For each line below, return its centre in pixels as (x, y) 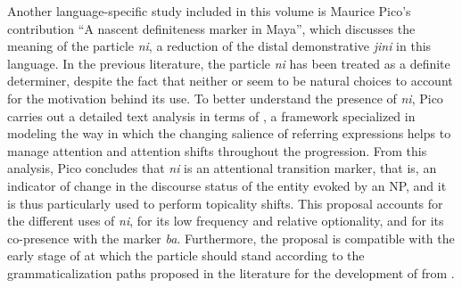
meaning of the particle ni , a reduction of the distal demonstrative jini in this (219, 46)
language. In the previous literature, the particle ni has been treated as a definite (229, 63)
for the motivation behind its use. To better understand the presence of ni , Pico (225, 98)
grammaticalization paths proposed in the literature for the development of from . (231, 272)
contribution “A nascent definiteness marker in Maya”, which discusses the (211, 28)
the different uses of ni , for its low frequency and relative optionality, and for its (226, 221)
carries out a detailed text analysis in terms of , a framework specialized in (211, 115)
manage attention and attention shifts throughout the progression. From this (217, 150)
